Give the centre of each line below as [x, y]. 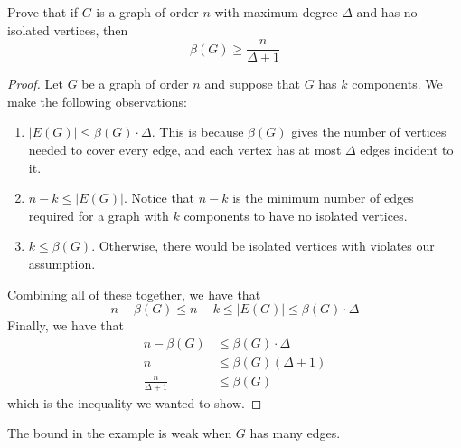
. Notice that [159, 198]
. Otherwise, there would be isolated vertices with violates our [263, 246]
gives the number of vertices [369, 132]
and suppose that [252, 84]
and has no [387, 12]
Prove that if [43, 12]
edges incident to [407, 150]
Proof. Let [35, 84]
